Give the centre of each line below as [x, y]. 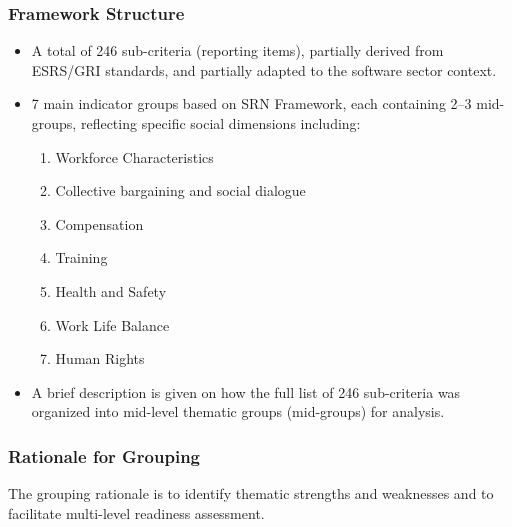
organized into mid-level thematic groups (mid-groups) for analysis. [238, 411]
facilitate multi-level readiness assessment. [136, 512]
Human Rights [100, 358]
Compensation [99, 223]
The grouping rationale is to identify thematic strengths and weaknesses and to [251, 493]
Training [81, 257]
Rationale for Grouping [104, 455]
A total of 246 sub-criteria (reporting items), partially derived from [237, 50]
